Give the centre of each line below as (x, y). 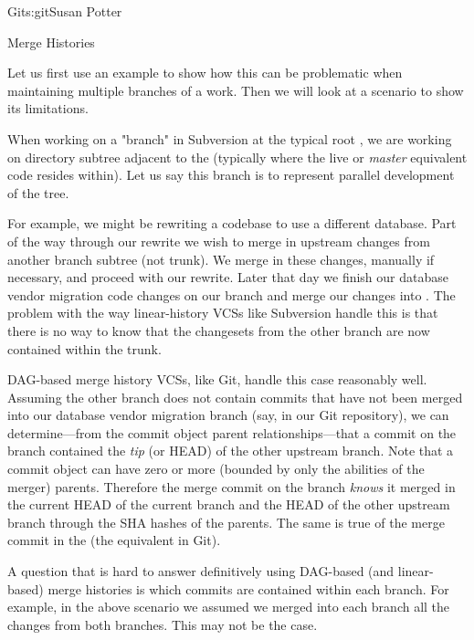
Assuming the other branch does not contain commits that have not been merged (235, 397)
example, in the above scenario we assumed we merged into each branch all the (229, 607)
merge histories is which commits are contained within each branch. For (248, 588)
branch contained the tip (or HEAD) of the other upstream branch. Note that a (231, 451)
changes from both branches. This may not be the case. (163, 624)
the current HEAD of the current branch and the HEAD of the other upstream (229, 504)
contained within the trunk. (84, 348)
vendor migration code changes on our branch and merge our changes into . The (232, 294)
